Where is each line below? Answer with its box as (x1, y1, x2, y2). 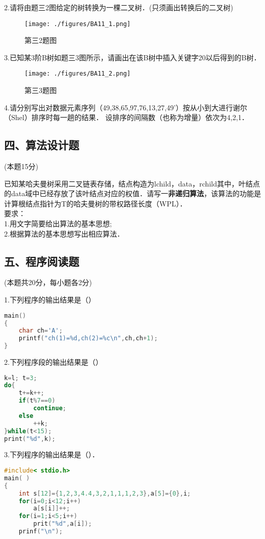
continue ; (33, 405, 66, 412)
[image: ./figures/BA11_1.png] (25, 20, 131, 28)
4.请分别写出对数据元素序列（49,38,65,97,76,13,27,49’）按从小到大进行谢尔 (4, 102, 248, 112)
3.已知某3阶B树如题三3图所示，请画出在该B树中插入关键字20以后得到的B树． (4, 52, 261, 62)
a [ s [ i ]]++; (33, 505, 70, 512)
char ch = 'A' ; (18, 327, 63, 335)
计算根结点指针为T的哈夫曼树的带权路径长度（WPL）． (4, 198, 187, 208)
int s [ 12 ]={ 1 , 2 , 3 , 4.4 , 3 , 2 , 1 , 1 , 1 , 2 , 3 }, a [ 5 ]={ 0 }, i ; (18, 489, 191, 497)
